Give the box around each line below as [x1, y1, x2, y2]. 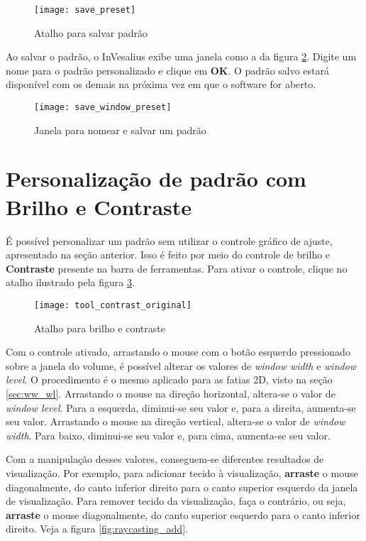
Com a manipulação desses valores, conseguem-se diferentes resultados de [6, 452, 324, 466]
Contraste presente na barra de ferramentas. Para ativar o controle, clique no [6, 261, 348, 275]
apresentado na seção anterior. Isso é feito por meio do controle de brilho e [6, 247, 331, 262]
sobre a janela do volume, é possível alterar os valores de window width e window [6, 358, 357, 373]
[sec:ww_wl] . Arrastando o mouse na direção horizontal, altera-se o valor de [6, 386, 335, 400]
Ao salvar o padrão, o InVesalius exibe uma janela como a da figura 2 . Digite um [6, 49, 357, 64]
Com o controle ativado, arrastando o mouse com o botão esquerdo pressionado [6, 344, 350, 359]
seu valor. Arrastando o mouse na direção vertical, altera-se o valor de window [6, 414, 345, 429]
